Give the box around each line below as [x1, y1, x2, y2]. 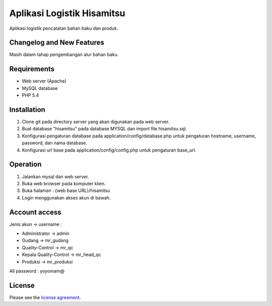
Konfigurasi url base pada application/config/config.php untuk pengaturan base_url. [22, 147, 196, 153]
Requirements [9, 65, 55, 73]
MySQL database [22, 85, 58, 91]
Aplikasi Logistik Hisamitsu [9, 8, 125, 19]
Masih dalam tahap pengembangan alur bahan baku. [9, 52, 119, 58]
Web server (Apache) [22, 78, 66, 84]
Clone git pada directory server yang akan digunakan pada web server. [22, 119, 170, 125]
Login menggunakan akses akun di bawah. [22, 194, 111, 200]
